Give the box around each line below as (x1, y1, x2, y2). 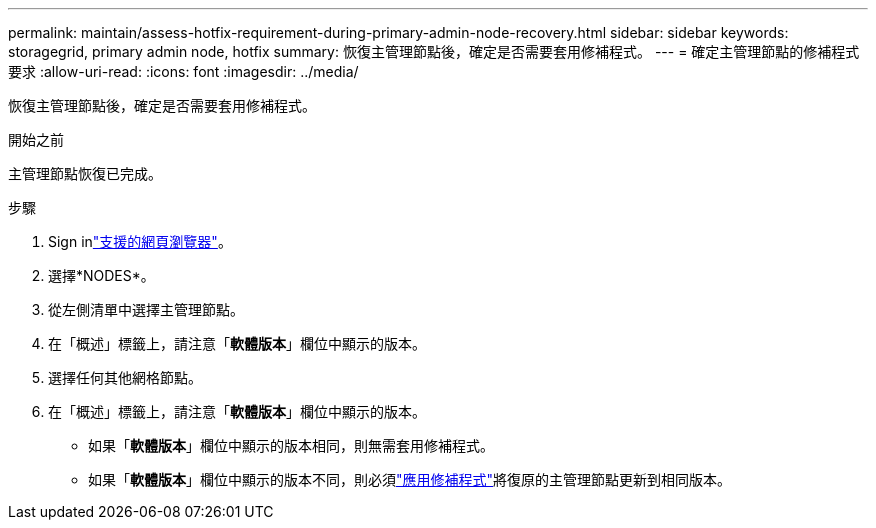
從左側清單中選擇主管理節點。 (48, 301, 244, 318)
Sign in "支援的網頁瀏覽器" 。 (48, 233, 232, 250)
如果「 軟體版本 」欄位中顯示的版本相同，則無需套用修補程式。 (88, 437, 494, 454)
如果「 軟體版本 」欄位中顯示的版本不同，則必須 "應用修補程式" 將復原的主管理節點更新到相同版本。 (88, 471, 732, 488)
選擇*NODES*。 (48, 267, 155, 284)
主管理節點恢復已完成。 (8, 165, 162, 182)
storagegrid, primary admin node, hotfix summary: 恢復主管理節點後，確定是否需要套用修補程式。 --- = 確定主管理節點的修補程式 (8, 43, 860, 60)
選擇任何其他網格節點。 (48, 369, 202, 386)
